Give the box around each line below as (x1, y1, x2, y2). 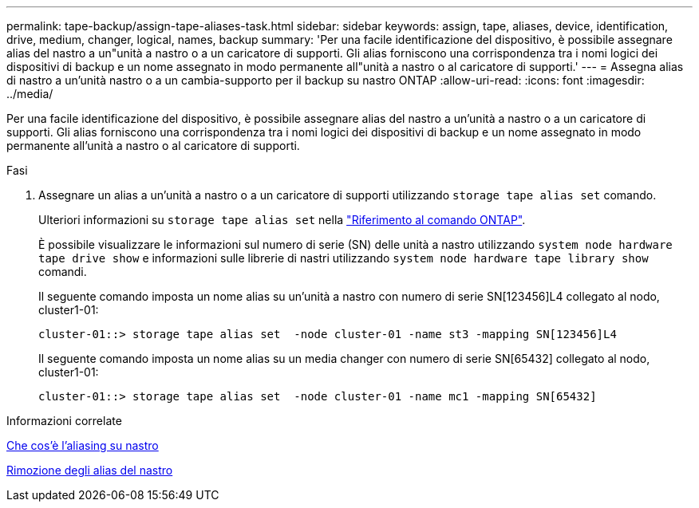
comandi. (38, 265, 87, 278)
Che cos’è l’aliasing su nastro (6, 439, 159, 452)
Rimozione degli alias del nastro (6, 463, 173, 477)
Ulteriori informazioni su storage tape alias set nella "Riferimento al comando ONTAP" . (38, 213, 526, 226)
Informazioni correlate (6, 414, 122, 427)
